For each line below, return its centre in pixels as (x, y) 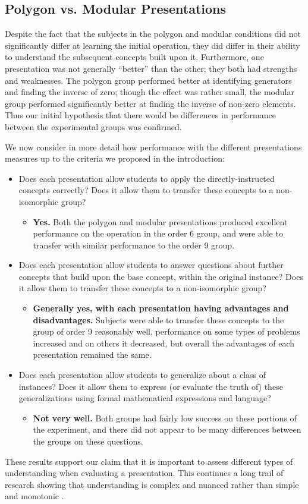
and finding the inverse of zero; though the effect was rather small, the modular (150, 92)
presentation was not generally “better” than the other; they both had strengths (151, 68)
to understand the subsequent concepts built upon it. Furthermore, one (134, 57)
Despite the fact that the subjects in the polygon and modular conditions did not (153, 34)
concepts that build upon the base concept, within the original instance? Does (161, 276)
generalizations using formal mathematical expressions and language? (145, 398)
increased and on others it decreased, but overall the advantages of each (164, 343)
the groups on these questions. (88, 441)
